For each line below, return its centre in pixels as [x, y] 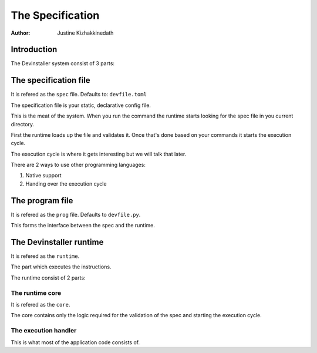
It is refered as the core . [41, 305]
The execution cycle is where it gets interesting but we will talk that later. [99, 154]
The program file [42, 201]
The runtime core [36, 293]
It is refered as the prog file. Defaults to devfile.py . [76, 214]
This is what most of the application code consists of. [75, 342]
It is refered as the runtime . [45, 256]
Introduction [34, 50]
